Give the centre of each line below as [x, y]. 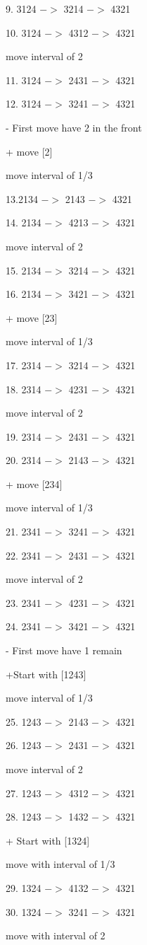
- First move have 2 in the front [74, 127]
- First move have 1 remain [64, 650]
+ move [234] [34, 483]
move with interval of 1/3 [60, 864]
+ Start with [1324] [48, 840]
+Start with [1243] [46, 674]
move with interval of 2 [56, 935]
